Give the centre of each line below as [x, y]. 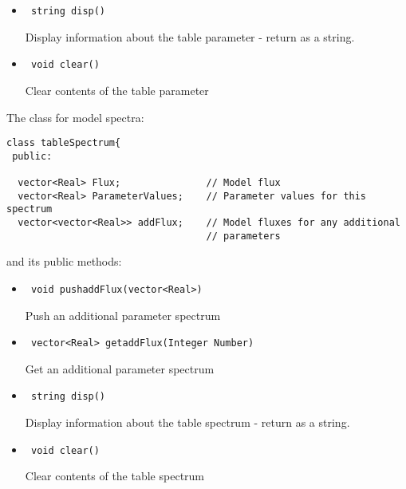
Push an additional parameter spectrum [123, 315]
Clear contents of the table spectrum [115, 476]
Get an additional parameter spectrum [120, 368]
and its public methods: [64, 261]
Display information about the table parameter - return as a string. [190, 36]
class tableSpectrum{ [64, 143]
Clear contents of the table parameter [117, 90]
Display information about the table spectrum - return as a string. [187, 422]
